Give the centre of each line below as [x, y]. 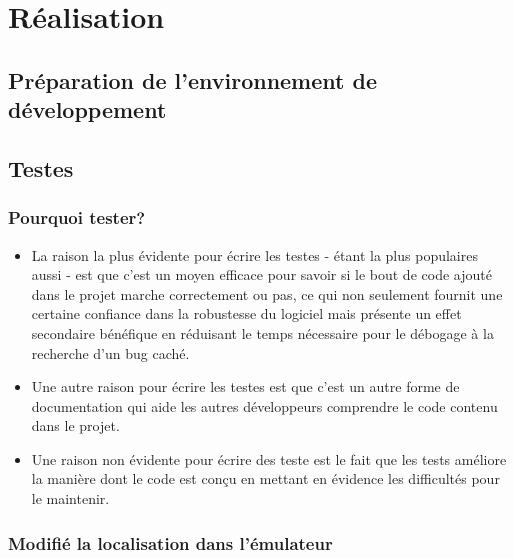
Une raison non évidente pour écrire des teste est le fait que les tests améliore [269, 458]
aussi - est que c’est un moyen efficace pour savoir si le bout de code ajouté [261, 274]
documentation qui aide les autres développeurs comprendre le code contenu [264, 405]
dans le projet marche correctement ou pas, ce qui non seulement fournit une [267, 293]
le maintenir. [70, 498]
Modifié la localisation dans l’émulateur [170, 542]
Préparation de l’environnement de [192, 79]
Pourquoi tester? [77, 217]
